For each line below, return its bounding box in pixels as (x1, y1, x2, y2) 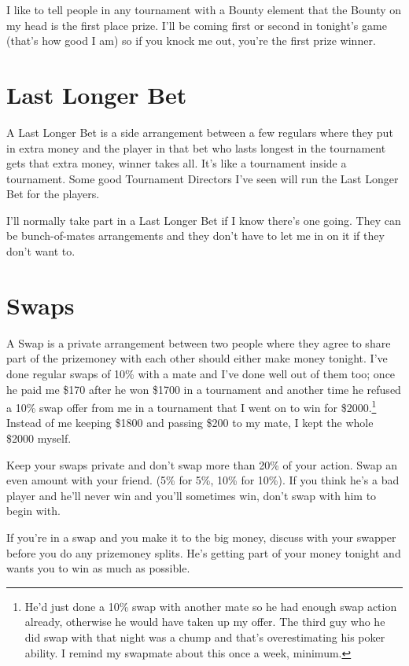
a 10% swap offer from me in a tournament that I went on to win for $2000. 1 (6, 397, 377, 415)
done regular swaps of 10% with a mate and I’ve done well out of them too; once (6, 365, 396, 381)
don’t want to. (6, 243, 76, 259)
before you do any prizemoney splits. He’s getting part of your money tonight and (6, 544, 401, 561)
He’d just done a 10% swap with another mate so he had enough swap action (24, 598, 397, 614)
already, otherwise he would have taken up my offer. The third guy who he (24, 613, 385, 630)
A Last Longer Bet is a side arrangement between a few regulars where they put (6, 123, 393, 140)
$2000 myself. (6, 430, 72, 446)
